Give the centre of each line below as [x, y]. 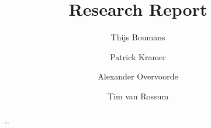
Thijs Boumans [138, 37]
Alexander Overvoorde [138, 76]
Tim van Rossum [138, 96]
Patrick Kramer [138, 56]
